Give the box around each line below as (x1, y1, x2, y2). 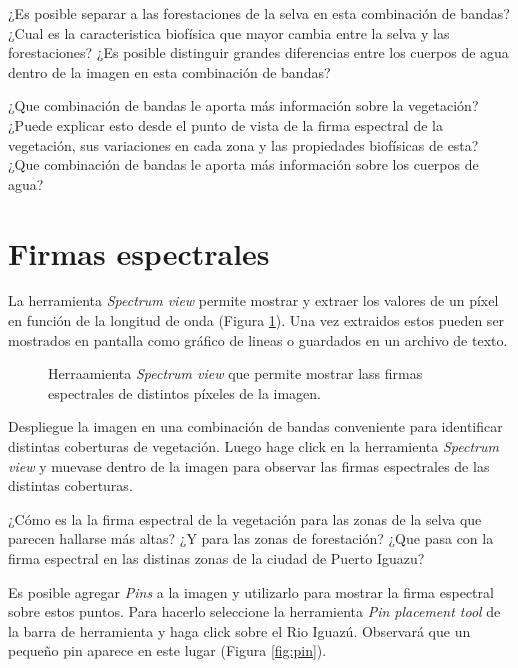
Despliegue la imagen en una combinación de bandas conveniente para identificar (8, 416, 503, 437)
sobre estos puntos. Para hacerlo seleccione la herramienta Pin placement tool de (8, 601, 501, 622)
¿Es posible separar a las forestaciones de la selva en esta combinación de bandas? (8, 3, 510, 23)
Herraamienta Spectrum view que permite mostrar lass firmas (48, 363, 423, 384)
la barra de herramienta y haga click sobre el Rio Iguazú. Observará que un (8, 620, 471, 641)
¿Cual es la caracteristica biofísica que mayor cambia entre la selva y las (8, 22, 450, 43)
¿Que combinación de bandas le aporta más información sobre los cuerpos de (8, 154, 479, 175)
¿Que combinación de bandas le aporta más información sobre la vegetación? (8, 95, 479, 116)
